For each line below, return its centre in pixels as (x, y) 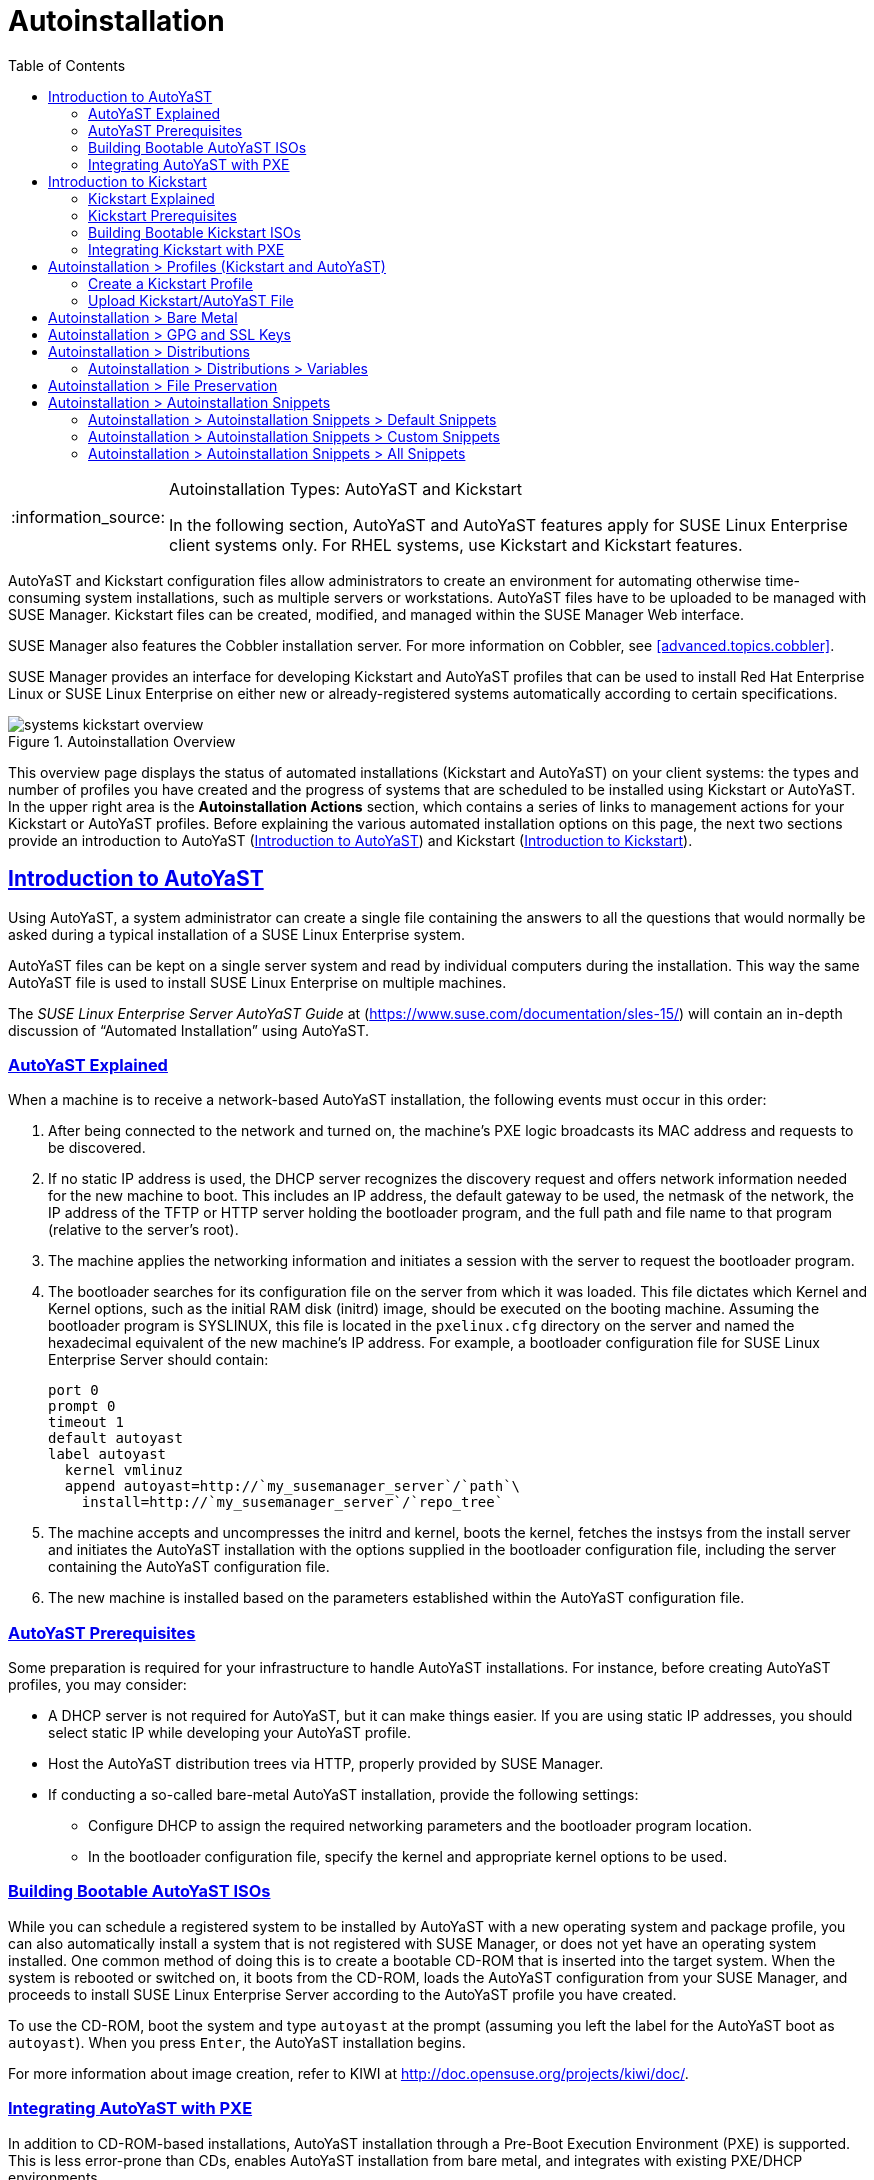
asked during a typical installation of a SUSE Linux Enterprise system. (236, 934)
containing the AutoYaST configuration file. (189, 1567)
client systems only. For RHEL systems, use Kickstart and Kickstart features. (456, 544)
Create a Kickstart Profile (170, 283)
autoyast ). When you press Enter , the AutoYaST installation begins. (237, 2042)
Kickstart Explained (151, 198)
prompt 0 (82, 1406)
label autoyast (107, 1454)
